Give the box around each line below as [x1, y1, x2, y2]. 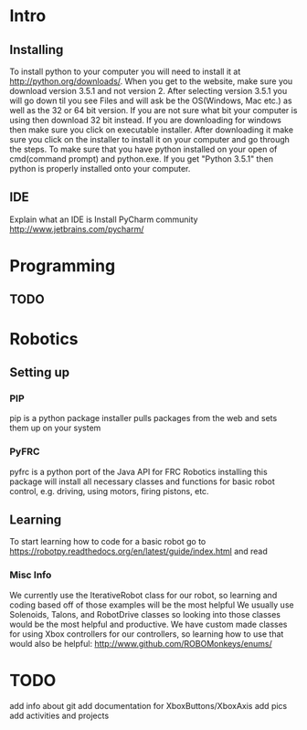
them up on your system [9, 422, 101, 434]
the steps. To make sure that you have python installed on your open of [9, 143, 278, 154]
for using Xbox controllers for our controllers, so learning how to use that [9, 628, 284, 640]
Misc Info [9, 568, 52, 581]
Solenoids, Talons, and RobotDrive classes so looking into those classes [9, 608, 281, 619]
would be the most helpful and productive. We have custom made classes [9, 619, 288, 629]
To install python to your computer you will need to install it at [9, 66, 241, 77]
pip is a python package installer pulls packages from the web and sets [9, 413, 278, 424]
